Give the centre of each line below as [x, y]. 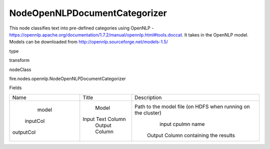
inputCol [35, 121]
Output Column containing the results [191, 135]
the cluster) [148, 112]
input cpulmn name [182, 124]
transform [19, 60]
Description [148, 97]
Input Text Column [104, 119]
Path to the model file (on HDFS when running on [192, 106]
